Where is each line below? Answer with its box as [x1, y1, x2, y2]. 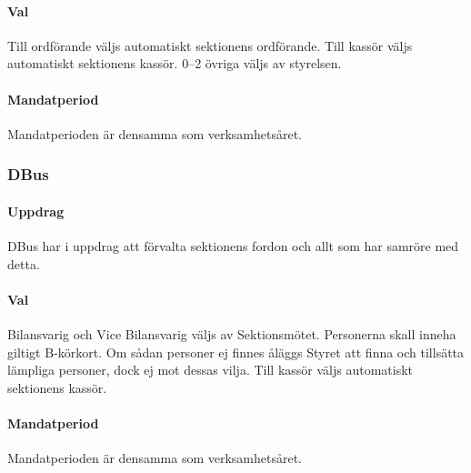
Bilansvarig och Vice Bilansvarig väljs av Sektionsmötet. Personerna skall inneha [7, 325, 456, 343]
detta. [7, 254, 40, 273]
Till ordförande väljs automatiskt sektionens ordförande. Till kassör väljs [7, 35, 413, 55]
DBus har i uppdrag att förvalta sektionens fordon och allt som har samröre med [7, 236, 459, 256]
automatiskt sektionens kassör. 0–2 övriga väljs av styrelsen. [7, 54, 342, 73]
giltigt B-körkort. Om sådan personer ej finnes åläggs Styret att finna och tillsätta [7, 342, 465, 361]
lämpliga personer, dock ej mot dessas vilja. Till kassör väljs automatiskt [7, 360, 413, 379]
